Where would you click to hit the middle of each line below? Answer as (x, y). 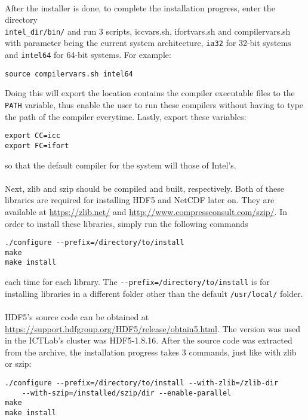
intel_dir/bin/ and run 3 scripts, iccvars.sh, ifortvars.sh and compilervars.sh (148, 31)
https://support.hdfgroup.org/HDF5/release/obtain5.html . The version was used (153, 328)
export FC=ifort (37, 145)
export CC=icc (33, 136)
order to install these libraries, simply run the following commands (127, 223)
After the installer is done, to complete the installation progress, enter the (140, 7)
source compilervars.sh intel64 (69, 74)
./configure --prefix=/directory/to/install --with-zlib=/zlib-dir (142, 383)
